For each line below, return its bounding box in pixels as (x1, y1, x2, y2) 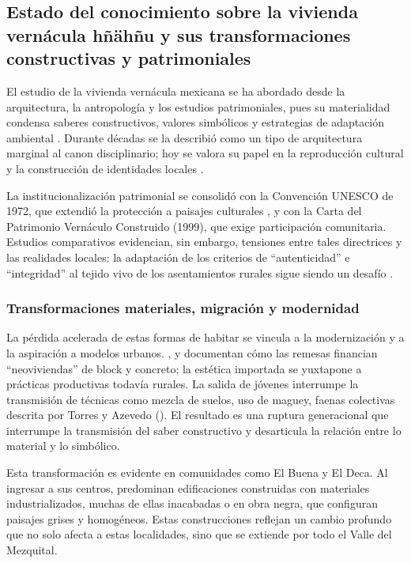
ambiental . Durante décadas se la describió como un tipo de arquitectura (6, 129, 363, 145)
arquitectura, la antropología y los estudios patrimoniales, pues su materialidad (6, 98, 390, 115)
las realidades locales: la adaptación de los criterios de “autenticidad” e (6, 248, 350, 265)
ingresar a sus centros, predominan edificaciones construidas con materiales (6, 479, 370, 496)
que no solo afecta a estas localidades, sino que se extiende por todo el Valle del (6, 526, 392, 542)
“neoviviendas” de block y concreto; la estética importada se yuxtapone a (6, 360, 362, 376)
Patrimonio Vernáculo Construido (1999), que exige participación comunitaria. (6, 217, 386, 234)
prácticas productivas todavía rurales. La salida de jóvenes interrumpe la (6, 376, 359, 392)
